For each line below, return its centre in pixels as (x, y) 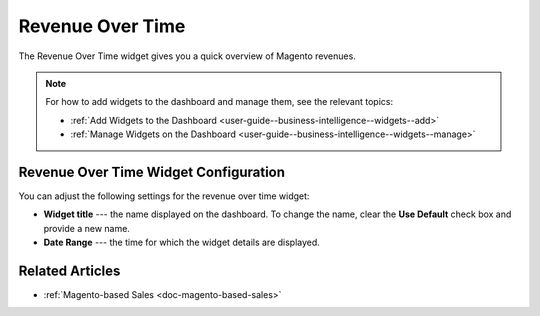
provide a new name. (86, 228)
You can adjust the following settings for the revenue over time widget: (164, 196)
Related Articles (69, 271)
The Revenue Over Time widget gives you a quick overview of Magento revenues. (187, 56)
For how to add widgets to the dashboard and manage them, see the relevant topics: (219, 102)
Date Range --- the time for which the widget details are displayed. (181, 242)
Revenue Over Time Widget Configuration (151, 171)
